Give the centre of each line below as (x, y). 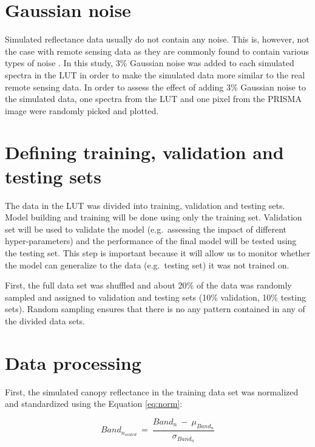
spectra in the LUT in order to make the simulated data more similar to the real (155, 74)
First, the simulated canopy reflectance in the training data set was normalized (152, 391)
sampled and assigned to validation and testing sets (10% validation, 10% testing (155, 297)
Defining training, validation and (144, 152)
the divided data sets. (45, 320)
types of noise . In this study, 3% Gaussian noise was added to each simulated (150, 63)
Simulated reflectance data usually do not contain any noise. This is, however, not (157, 39)
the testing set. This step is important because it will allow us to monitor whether (158, 252)
